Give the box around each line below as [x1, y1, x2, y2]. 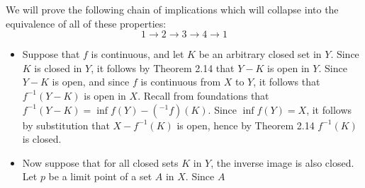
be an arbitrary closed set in [198, 47, 322, 61]
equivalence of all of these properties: [6, 16, 167, 30]
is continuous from [140, 74, 221, 89]
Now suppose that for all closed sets [22, 155, 179, 170]
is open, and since [52, 74, 130, 89]
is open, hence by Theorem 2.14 [176, 117, 315, 132]
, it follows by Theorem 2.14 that [91, 60, 235, 75]
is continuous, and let [91, 47, 184, 61]
